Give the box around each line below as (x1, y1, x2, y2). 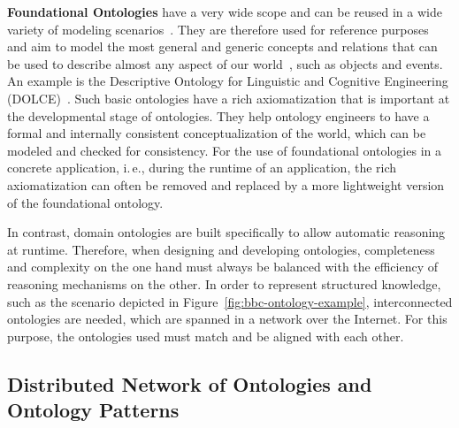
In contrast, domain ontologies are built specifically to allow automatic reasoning (7, 223, 446, 241)
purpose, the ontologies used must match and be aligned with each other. (7, 326, 404, 345)
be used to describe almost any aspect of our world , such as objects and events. (7, 54, 443, 73)
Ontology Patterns (7, 396, 180, 424)
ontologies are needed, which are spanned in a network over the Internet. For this (7, 310, 448, 328)
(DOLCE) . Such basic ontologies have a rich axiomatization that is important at (7, 88, 450, 107)
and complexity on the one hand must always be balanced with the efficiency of (7, 257, 439, 276)
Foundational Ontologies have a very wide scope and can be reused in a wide (7, 3, 442, 20)
